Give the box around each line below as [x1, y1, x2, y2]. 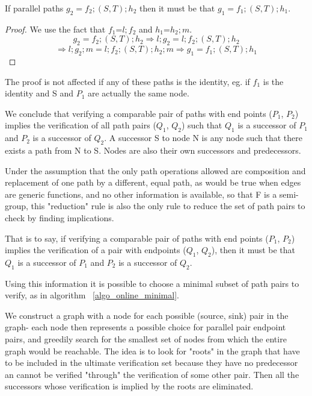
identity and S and [5, 87, 73, 99]
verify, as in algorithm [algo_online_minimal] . [5, 289, 179, 301]
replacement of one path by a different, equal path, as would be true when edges [5, 176, 301, 189]
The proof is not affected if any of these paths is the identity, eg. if [5, 75, 250, 87]
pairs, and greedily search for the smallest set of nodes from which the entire [5, 333, 287, 345]
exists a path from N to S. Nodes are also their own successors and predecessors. [5, 143, 301, 156]
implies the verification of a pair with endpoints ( [5, 244, 186, 256]
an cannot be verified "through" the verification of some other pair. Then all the [5, 368, 299, 380]
